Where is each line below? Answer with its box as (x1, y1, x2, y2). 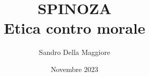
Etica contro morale (4, 18, 145, 38)
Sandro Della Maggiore (39, 47, 110, 57)
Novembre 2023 (51, 63, 98, 74)
